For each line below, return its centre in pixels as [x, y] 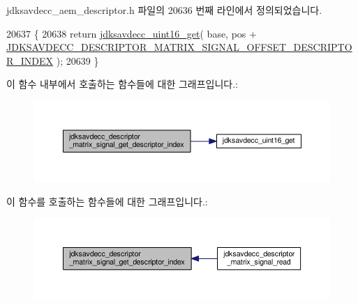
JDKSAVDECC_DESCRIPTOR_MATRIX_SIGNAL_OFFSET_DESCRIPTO [179, 47]
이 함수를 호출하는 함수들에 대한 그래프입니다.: [107, 201]
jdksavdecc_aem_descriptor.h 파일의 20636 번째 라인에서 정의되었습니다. [164, 10]
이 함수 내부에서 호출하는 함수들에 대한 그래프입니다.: [122, 84]
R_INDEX [30, 60]
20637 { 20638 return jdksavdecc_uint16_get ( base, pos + [132, 33]
